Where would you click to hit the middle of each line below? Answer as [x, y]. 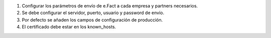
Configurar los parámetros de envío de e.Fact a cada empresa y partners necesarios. [110, 6]
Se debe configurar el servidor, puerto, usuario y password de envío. [93, 13]
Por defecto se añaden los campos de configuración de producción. [92, 19]
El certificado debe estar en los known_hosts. [69, 27]
